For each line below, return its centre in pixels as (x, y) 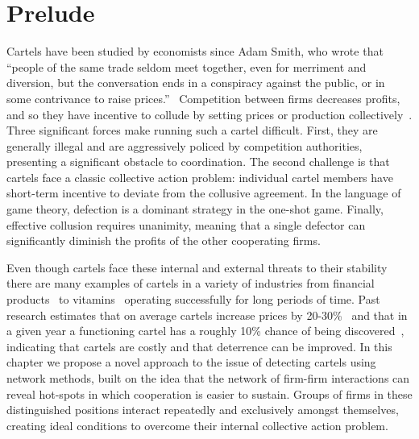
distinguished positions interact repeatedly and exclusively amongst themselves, (203, 410)
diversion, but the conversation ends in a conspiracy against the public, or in (196, 83)
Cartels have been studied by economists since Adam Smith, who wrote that (195, 51)
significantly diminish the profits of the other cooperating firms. (164, 240)
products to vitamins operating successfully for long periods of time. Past (193, 299)
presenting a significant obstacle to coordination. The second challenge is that (198, 162)
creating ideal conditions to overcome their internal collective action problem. (197, 425)
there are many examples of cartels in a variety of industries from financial (191, 283)
